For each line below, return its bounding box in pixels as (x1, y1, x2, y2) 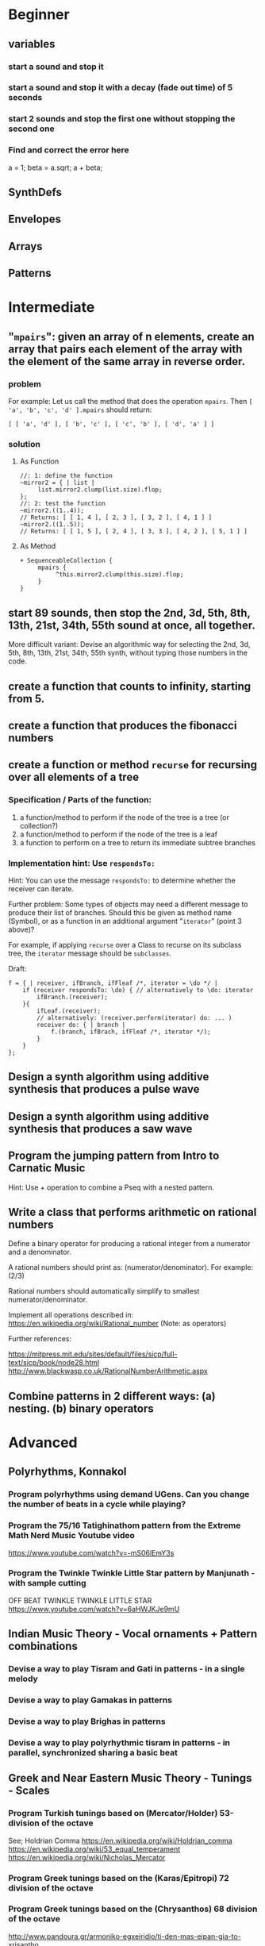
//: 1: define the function (19, 472, 113, 480)
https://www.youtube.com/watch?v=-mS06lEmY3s (8, 1548, 175, 1557)
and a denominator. (8, 1248, 71, 1257)
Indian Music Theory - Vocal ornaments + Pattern (8, 1627, 258, 1640)
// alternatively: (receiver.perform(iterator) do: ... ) (36, 1013, 232, 1021)
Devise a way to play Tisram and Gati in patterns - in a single (8, 1663, 245, 1675)
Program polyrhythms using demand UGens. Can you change (8, 1489, 250, 1500)
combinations (8, 1640, 78, 1653)
